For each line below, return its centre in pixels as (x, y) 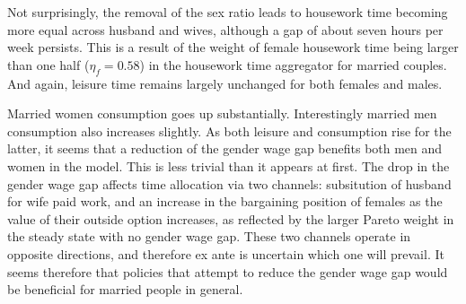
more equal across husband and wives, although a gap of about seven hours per (225, 29)
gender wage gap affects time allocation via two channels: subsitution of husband (229, 183)
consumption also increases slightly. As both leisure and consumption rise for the (229, 130)
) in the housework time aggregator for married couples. (293, 64)
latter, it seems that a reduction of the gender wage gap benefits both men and (225, 148)
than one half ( (48, 64)
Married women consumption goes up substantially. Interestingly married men (222, 113)
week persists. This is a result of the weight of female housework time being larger (233, 47)
